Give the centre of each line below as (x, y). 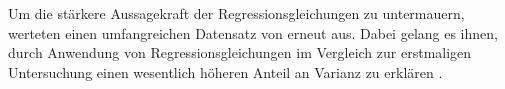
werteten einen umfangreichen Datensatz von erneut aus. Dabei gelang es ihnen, (253, 32)
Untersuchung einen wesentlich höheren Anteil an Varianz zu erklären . (225, 71)
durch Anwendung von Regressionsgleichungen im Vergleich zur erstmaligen (240, 52)
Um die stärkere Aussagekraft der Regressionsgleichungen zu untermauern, (236, 13)
